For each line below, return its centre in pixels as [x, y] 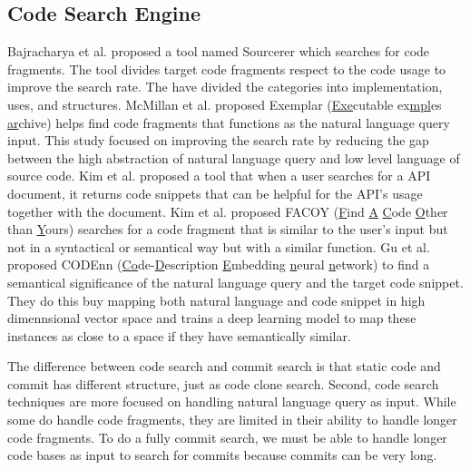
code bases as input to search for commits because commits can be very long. [222, 455]
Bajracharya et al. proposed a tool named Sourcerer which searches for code [219, 51]
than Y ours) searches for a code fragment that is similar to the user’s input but [228, 229]
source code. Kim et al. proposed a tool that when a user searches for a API [219, 176]
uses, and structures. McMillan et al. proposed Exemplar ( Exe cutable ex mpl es [225, 104]
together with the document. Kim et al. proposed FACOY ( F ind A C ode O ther [228, 211]
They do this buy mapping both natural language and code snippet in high [216, 300]
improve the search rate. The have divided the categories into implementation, [225, 87]
